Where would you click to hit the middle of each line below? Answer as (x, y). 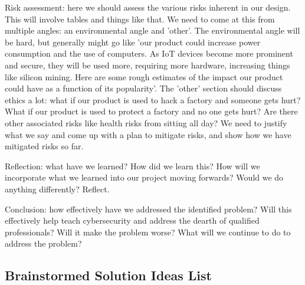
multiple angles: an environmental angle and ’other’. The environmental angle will (152, 30)
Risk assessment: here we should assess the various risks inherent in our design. (148, 7)
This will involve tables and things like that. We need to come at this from (140, 19)
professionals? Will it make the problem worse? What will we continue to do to (148, 232)
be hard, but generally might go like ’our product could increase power (133, 42)
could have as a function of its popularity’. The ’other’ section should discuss (143, 88)
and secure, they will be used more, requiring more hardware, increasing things (147, 65)
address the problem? (43, 243)
